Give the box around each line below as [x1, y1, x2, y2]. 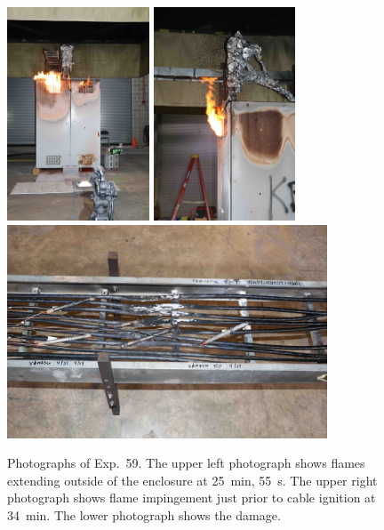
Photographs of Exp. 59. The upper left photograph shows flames [7, 454, 365, 472]
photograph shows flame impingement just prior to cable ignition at [7, 488, 376, 507]
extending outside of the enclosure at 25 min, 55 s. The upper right [7, 470, 378, 489]
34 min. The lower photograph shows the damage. [7, 505, 281, 524]
